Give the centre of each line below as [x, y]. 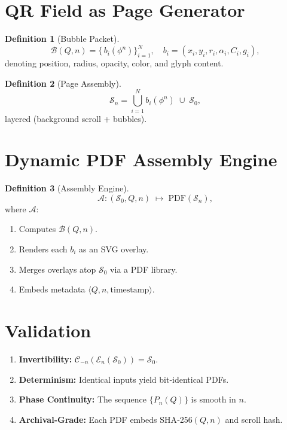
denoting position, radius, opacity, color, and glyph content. [114, 63]
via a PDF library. [144, 269]
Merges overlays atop [57, 269]
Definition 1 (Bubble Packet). [62, 39]
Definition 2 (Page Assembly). [63, 83]
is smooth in [213, 399]
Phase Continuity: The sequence [83, 399]
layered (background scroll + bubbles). [76, 118]
